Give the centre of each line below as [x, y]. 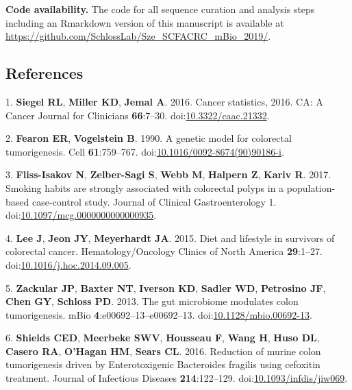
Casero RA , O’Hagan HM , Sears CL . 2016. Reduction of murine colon [163, 351]
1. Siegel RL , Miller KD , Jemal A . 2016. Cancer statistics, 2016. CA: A [164, 101]
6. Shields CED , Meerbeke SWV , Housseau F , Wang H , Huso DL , [163, 338]
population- [311, 187]
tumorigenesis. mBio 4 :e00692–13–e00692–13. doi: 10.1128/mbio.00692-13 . [159, 314]
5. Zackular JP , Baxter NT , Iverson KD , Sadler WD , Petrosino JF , [166, 288]
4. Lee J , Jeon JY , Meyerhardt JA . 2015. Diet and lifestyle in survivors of [170, 237]
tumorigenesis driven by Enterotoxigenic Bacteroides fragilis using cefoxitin [163, 364]
